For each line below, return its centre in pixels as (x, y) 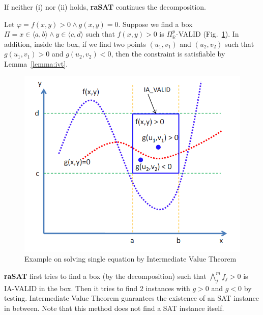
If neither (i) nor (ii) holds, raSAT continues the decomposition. (105, 7)
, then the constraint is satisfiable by (168, 54)
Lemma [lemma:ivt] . (36, 63)
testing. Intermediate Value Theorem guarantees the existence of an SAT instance (131, 298)
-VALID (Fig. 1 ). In (208, 34)
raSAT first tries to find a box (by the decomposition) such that (105, 276)
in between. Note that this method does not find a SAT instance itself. (114, 308)
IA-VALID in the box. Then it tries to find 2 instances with (97, 288)
